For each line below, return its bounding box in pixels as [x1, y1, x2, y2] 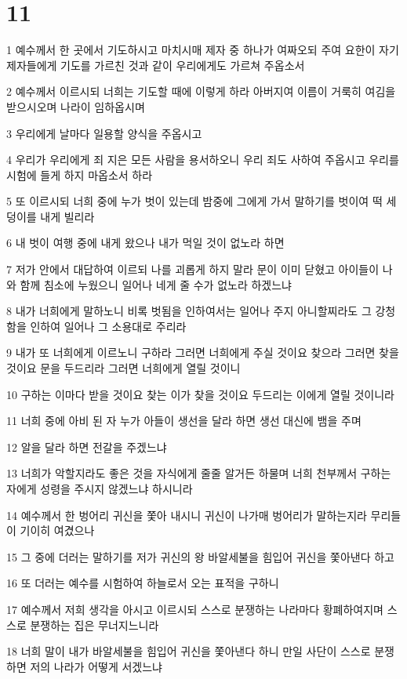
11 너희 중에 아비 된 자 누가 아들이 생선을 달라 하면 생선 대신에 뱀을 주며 [6, 412, 362, 429]
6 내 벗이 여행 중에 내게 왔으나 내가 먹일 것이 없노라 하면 [6, 234, 285, 251]
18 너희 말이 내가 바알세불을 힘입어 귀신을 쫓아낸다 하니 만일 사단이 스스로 [6, 643, 371, 659]
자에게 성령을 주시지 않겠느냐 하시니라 [6, 481, 193, 496]
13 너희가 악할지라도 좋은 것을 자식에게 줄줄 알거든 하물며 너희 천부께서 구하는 [6, 465, 391, 481]
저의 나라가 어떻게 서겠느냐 [30, 658, 162, 674]
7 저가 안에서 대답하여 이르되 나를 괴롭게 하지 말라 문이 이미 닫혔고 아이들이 [6, 261, 380, 278]
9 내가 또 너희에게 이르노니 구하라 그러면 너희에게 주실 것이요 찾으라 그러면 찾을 [6, 344, 399, 361]
